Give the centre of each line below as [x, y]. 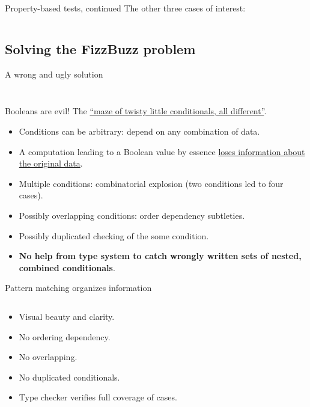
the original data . [51, 163]
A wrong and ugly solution [54, 74]
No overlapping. [48, 357]
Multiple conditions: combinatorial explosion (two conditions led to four [151, 183]
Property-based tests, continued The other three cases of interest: [125, 8]
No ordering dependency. [65, 336]
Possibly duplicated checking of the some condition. [114, 235]
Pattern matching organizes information [78, 288]
